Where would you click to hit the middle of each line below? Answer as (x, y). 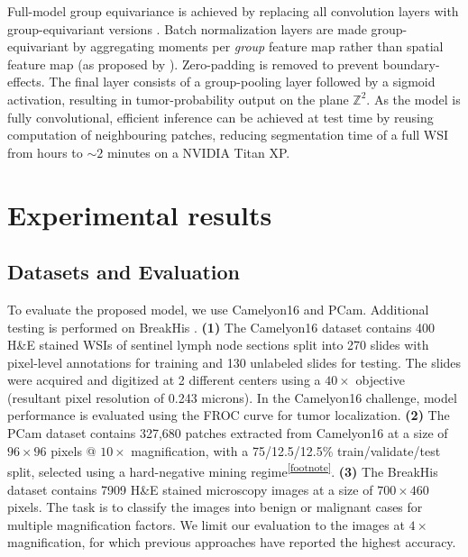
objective (380, 380)
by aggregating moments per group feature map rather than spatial (258, 46)
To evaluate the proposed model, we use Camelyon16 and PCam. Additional (218, 309)
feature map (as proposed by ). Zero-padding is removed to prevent (193, 64)
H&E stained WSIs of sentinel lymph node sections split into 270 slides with (218, 345)
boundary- (411, 64)
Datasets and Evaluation (124, 272)
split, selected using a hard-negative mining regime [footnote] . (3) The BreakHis (223, 470)
